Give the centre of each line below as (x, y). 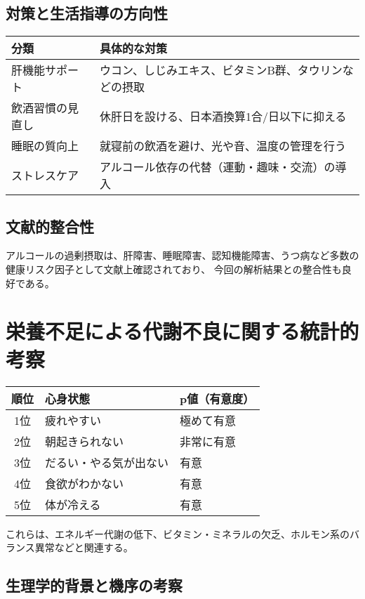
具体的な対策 (133, 48)
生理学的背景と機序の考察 (94, 585)
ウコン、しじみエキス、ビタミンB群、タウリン (221, 70)
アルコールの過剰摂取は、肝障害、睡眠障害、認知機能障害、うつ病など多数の (182, 255)
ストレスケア (45, 176)
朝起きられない (85, 441)
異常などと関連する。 (84, 547)
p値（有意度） (217, 398)
